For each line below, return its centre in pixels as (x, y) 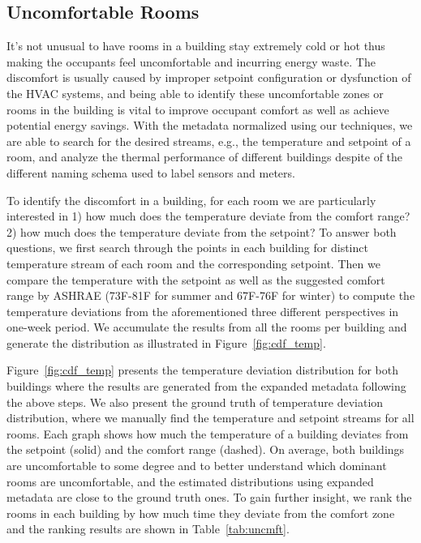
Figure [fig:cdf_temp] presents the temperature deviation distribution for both (202, 370)
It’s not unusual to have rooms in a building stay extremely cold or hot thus (196, 46)
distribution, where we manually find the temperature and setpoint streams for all (210, 418)
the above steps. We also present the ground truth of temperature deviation (195, 402)
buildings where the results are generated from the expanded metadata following (206, 386)
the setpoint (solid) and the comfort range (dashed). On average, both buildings (206, 449)
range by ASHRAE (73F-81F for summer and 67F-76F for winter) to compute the (211, 295)
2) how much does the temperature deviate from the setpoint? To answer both (202, 231)
